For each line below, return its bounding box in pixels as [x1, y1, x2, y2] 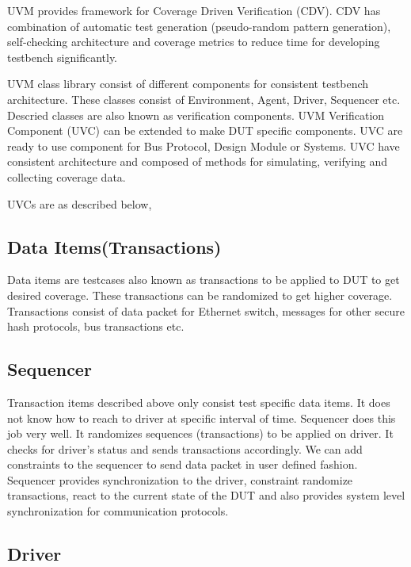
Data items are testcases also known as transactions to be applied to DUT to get [7, 271, 400, 288]
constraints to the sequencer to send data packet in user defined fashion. [7, 456, 358, 473]
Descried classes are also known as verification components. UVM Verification [7, 106, 385, 123]
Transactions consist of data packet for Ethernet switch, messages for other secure [7, 302, 405, 319]
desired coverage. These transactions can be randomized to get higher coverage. [7, 286, 393, 303]
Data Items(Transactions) [7, 234, 222, 259]
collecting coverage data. [7, 168, 126, 185]
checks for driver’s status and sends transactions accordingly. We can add [7, 440, 363, 457]
